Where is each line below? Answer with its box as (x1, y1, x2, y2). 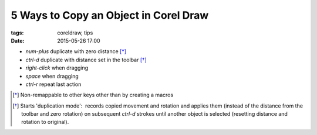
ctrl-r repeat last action (25, 81, 82, 88)
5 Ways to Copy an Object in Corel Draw (11, 9, 209, 22)
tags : (11, 29, 24, 36)
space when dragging (25, 72, 79, 79)
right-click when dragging (25, 64, 89, 71)
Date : (11, 37, 25, 44)
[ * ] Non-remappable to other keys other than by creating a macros (12, 91, 174, 99)
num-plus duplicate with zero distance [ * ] (25, 48, 126, 55)
